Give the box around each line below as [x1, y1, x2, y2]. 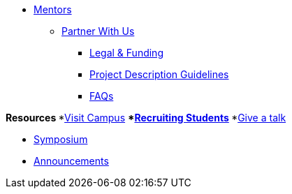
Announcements [34, 155, 109, 167]
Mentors [34, 3, 72, 15]
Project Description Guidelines [89, 68, 229, 80]
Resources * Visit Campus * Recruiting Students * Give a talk [6, 112, 286, 124]
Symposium [34, 133, 88, 145]
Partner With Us [61, 25, 135, 37]
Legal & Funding [89, 47, 163, 59]
